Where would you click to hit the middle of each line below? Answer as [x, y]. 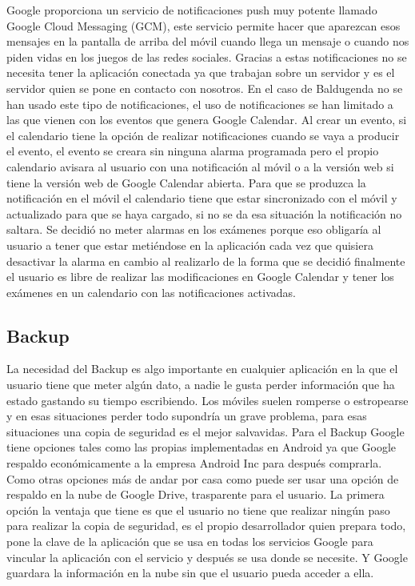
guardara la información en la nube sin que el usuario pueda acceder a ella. [190, 573]
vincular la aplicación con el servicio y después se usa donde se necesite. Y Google [207, 557]
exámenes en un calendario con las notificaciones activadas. [151, 292]
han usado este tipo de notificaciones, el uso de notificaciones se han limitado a [200, 104]
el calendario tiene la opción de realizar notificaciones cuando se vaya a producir [203, 135]
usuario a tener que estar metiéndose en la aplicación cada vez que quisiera [190, 245]
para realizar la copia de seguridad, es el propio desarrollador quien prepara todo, [206, 526]
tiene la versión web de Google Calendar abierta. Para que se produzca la [186, 182]
